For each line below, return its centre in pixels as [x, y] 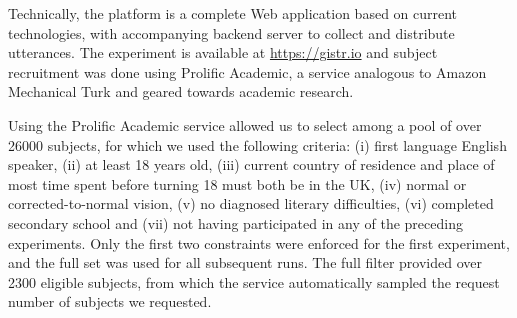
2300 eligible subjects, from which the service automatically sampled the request [254, 281]
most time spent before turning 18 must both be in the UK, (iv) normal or [237, 183]
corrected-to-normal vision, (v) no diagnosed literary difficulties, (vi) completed [251, 203]
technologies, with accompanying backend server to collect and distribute [231, 32]
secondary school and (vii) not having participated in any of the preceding [235, 222]
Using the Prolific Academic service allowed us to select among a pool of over [245, 124]
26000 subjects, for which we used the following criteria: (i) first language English [257, 144]
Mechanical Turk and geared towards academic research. [181, 91]
